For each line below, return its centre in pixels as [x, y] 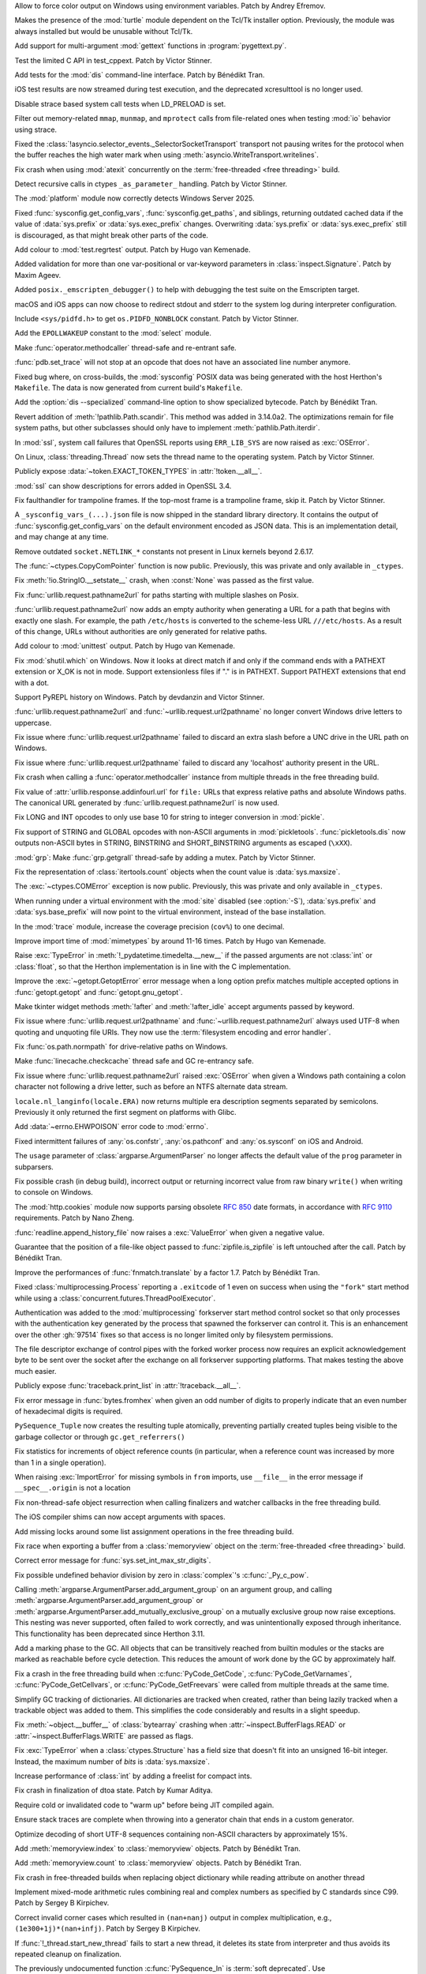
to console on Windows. [54, 1192]
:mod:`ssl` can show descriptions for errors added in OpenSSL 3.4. [123, 486]
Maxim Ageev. [38, 275]
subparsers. [34, 1167]
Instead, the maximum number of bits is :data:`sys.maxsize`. [112, 1762]
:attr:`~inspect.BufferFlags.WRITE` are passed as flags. [104, 1736]
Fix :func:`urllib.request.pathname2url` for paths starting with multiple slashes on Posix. [157, 595]
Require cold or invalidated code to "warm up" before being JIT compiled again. [144, 1805]
